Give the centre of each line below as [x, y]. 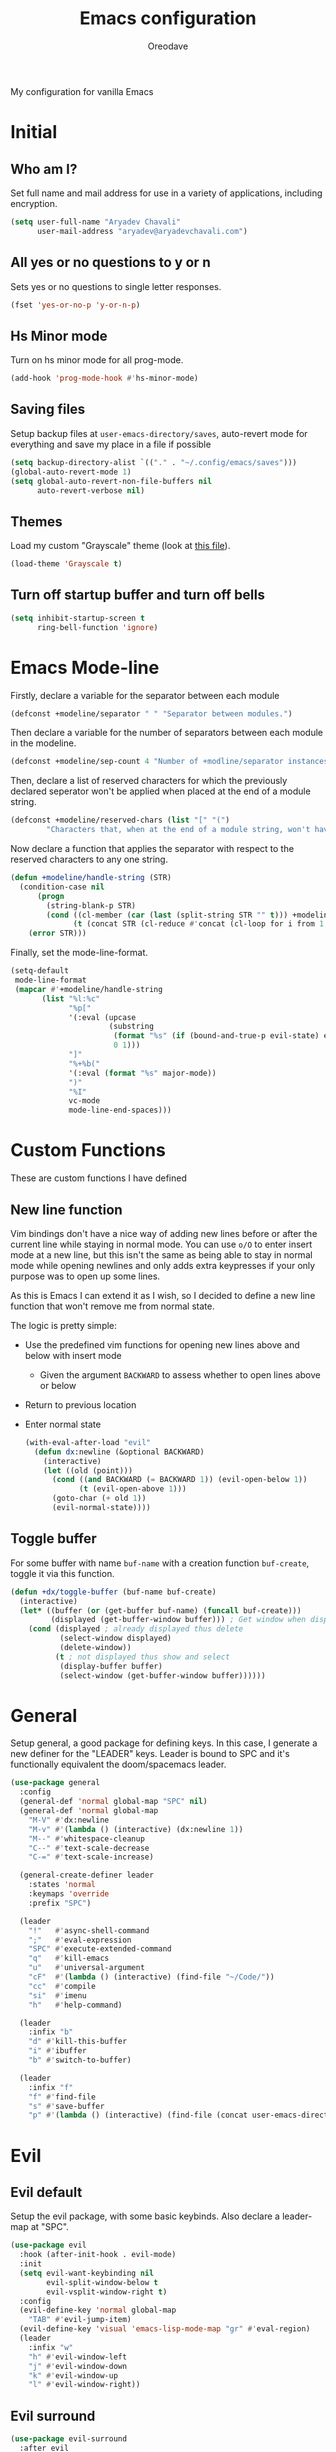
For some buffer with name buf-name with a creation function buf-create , [160, 1563]
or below [58, 1385]
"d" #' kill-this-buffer [78, 2042]
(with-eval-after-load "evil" [88, 1442]
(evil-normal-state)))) [101, 1508]
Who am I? [44, 168]
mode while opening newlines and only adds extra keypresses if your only [163, 1265]
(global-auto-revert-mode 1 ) [71, 472]
